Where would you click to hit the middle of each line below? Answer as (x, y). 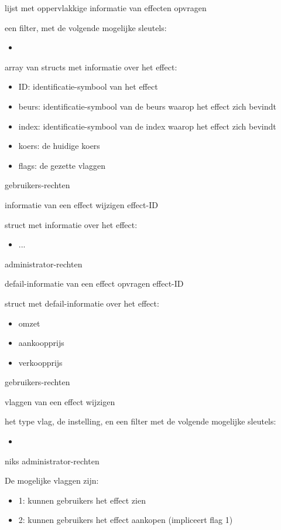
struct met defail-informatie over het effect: (82, 303)
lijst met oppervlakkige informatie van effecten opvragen (106, 8)
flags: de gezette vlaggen (62, 165)
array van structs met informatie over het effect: (91, 67)
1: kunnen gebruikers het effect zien (82, 500)
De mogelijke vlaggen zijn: (52, 480)
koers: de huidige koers (59, 146)
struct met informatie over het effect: (71, 224)
